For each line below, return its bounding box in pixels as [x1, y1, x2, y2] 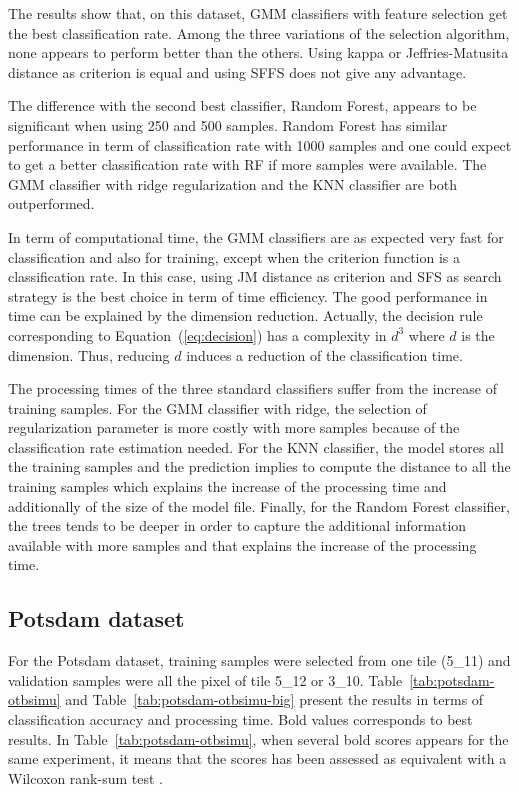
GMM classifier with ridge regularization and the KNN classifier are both [8, 173, 458, 194]
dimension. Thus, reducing [8, 344, 170, 365]
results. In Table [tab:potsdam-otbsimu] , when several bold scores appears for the [8, 728, 509, 749]
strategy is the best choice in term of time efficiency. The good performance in [8, 285, 488, 306]
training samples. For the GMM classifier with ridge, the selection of [8, 397, 427, 418]
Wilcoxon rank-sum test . [8, 767, 163, 788]
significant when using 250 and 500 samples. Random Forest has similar [8, 114, 448, 135]
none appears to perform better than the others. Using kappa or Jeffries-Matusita [8, 42, 509, 63]
